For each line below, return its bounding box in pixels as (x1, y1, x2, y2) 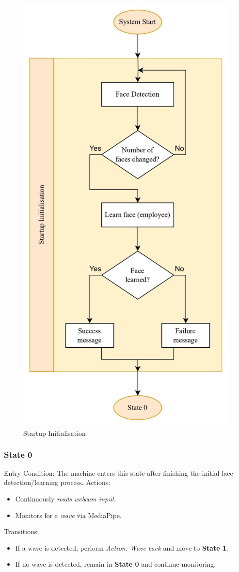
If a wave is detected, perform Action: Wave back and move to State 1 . (15, 542, 228, 553)
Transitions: (4, 526, 39, 536)
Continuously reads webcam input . (15, 493, 116, 503)
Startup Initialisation (23, 428, 86, 438)
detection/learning (4, 477, 59, 487)
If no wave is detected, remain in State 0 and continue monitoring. (15, 559, 216, 569)
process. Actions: (60, 477, 111, 487)
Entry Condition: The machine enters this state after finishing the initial (4, 467, 220, 478)
